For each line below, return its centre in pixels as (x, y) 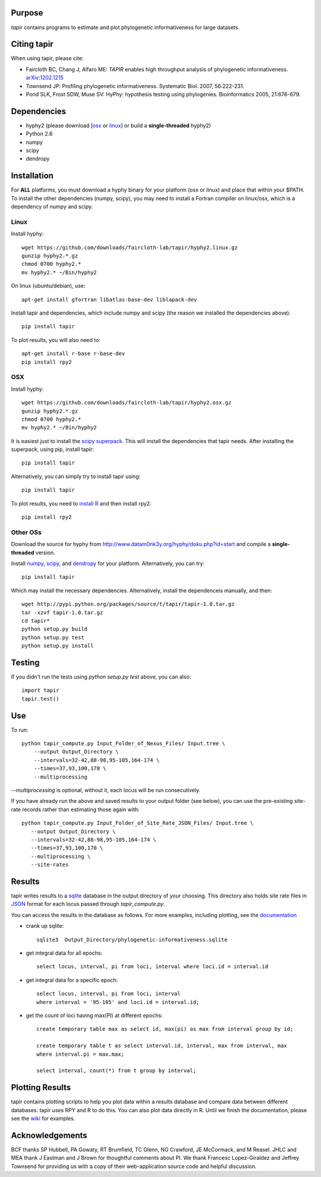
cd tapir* (36, 621)
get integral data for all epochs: (64, 953)
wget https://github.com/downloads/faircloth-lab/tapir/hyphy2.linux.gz (130, 247)
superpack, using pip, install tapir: (53, 450)
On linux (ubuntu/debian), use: (48, 286)
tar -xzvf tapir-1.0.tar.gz (62, 612)
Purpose (27, 13)
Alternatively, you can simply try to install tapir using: (76, 476)
